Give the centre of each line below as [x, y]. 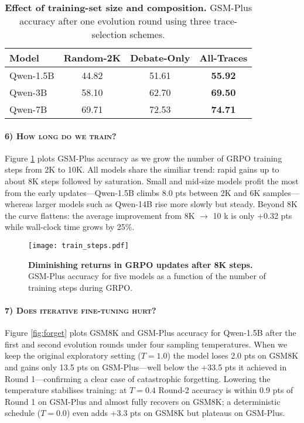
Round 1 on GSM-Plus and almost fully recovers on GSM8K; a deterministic [143, 401]
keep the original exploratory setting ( [73, 355]
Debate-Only [160, 58]
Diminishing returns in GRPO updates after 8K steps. [141, 264]
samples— [281, 192]
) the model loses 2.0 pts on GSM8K [233, 355]
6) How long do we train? [61, 135]
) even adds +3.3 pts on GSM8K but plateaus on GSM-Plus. [176, 413]
